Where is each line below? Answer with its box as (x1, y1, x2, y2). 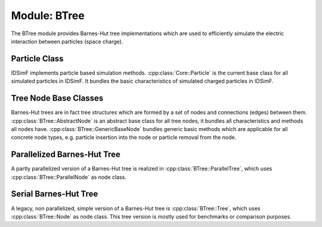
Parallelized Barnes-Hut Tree (11, 150, 120, 160)
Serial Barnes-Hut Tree (11, 189, 98, 199)
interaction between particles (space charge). (11, 38, 123, 45)
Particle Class (11, 54, 64, 64)
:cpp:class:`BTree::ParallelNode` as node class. (11, 173, 126, 181)
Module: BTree (11, 9, 85, 22)
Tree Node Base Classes (11, 93, 104, 104)
